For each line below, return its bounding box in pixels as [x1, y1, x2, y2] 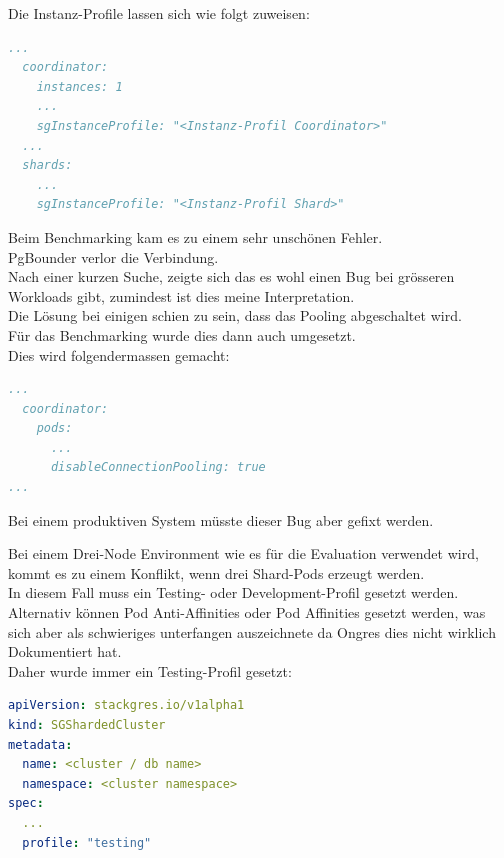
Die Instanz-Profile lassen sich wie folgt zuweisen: [8, 3, 310, 23]
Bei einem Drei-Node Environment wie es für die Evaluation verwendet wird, [8, 543, 479, 564]
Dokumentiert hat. [8, 641, 122, 662]
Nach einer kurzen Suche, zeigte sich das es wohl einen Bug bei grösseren [8, 266, 455, 287]
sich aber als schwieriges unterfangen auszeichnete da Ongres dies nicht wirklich [8, 621, 496, 642]
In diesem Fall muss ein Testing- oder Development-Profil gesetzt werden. [8, 582, 459, 603]
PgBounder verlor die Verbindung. [8, 246, 219, 267]
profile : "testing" [22, 835, 152, 850]
